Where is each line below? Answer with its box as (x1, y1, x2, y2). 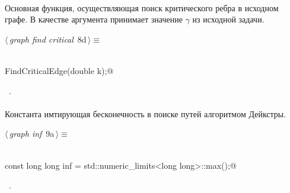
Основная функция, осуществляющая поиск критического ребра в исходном (5, 1, 279, 14)
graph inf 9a (9, 127, 55, 140)
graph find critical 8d (9, 33, 87, 45)
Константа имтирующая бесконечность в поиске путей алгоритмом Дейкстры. (5, 107, 286, 120)
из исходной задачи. (192, 13, 264, 25)
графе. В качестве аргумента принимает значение (5, 13, 183, 25)
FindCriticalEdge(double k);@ (5, 64, 114, 76)
